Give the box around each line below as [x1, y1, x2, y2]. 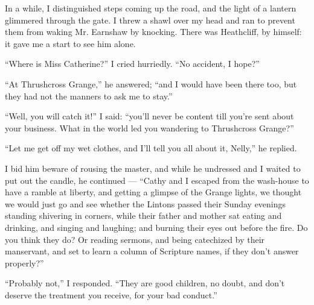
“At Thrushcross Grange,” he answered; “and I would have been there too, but [5, 77, 297, 90]
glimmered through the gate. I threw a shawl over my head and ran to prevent [5, 13, 295, 26]
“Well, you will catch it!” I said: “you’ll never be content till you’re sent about [5, 110, 294, 122]
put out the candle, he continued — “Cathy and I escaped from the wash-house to [5, 174, 309, 186]
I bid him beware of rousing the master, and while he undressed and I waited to [5, 162, 301, 174]
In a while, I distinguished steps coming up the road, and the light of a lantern [5, 2, 296, 14]
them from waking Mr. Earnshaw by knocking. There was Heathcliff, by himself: [5, 25, 302, 38]
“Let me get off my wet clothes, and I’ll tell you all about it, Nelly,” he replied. [5, 142, 297, 154]
